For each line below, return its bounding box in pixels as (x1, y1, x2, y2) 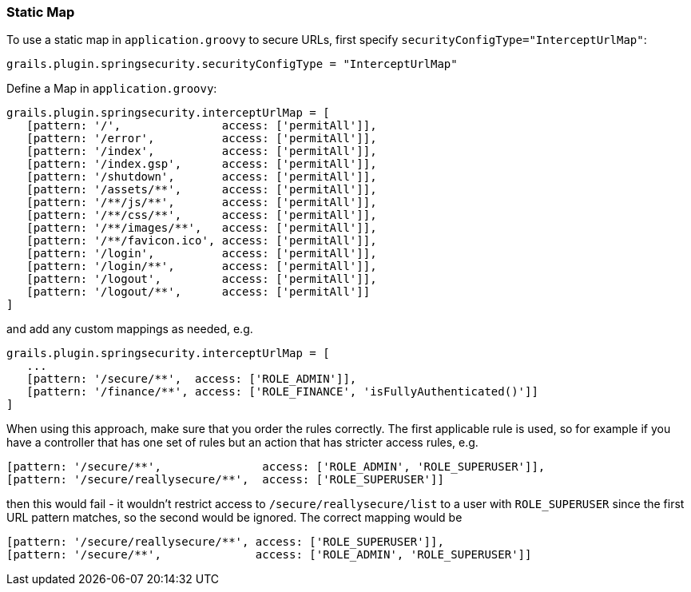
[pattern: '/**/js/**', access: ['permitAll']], (26, 196, 377, 209)
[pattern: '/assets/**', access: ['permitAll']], (26, 183, 377, 197)
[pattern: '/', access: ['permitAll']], (26, 119, 377, 133)
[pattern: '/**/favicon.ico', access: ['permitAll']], (26, 234, 377, 248)
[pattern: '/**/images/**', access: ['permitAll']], (26, 221, 377, 235)
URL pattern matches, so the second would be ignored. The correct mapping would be (6, 511, 463, 525)
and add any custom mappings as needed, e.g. (6, 322, 253, 336)
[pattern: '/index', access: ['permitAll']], (26, 145, 377, 158)
